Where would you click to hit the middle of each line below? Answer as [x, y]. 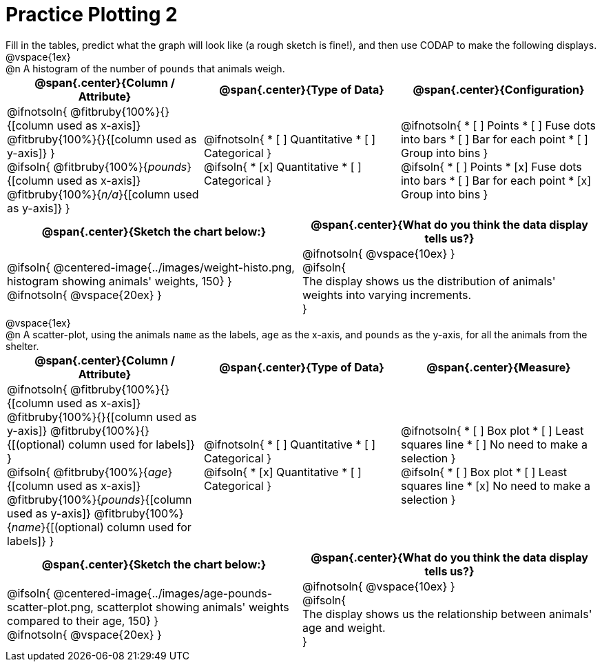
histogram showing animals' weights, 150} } [120, 281]
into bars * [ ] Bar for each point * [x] [496, 180]
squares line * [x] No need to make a [496, 485]
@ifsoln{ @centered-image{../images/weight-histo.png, [151, 267]
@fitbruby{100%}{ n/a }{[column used [103, 194]
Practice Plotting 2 [92, 14]
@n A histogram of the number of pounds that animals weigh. [145, 68]
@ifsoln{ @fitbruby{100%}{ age [87, 472]
